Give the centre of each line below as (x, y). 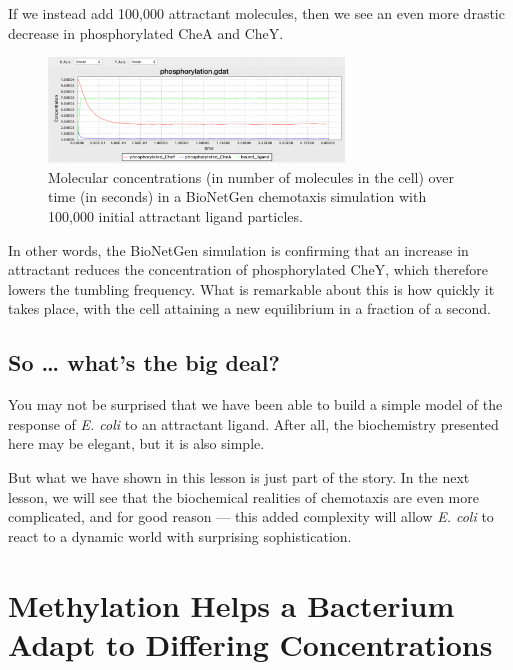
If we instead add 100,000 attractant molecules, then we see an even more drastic (256, 13)
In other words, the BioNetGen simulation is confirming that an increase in (238, 249)
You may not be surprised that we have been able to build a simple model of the (255, 404)
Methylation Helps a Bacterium (231, 604)
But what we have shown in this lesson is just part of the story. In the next (239, 477)
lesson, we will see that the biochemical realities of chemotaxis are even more (243, 496)
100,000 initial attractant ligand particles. (175, 216)
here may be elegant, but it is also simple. (136, 443)
